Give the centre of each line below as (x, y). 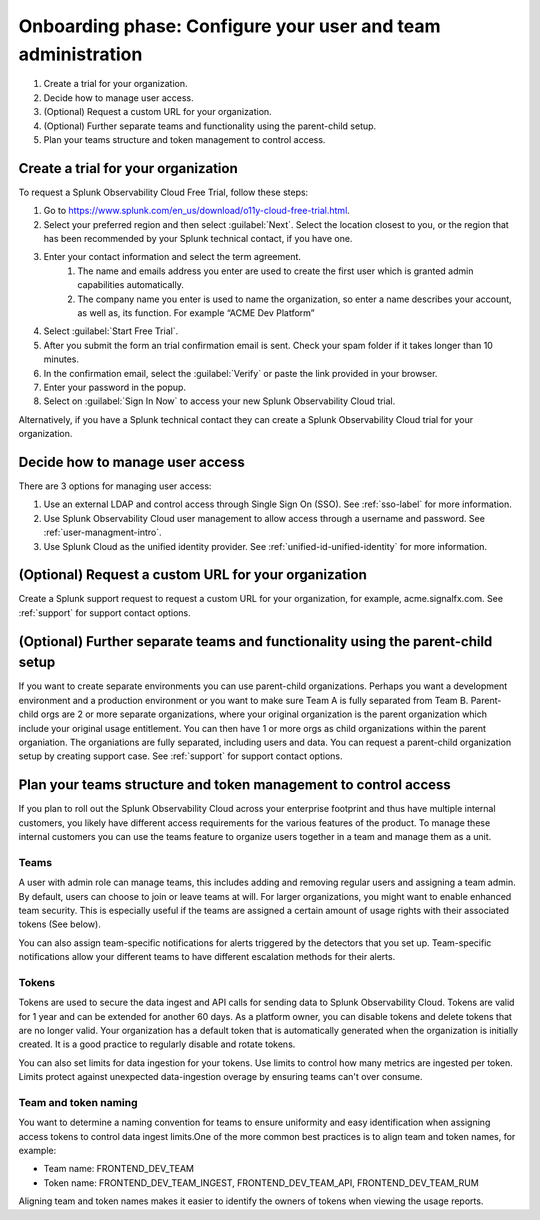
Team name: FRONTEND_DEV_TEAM (119, 1169)
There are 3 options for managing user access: (115, 486)
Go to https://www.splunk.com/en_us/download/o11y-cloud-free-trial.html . (196, 211)
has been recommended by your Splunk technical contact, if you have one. (198, 238)
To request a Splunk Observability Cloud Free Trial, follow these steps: (163, 192)
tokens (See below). (60, 924)
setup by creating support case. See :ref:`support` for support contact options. (180, 756)
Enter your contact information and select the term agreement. (172, 257)
